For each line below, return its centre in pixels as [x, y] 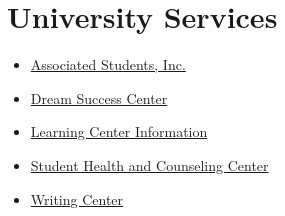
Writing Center [77, 198]
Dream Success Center [99, 97]
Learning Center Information [119, 131]
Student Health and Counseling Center [149, 164]
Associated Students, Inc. [108, 64]
